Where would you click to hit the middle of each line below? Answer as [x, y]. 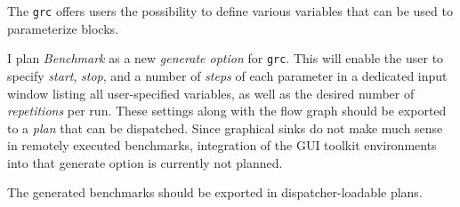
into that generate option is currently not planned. [145, 162]
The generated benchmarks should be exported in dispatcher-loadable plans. [215, 192]
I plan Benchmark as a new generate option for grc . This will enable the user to [226, 58]
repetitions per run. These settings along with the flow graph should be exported [227, 111]
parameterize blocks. [63, 28]
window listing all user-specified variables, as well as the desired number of [211, 93]
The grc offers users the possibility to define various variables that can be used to [230, 11]
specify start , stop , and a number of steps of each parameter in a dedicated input [227, 75]
